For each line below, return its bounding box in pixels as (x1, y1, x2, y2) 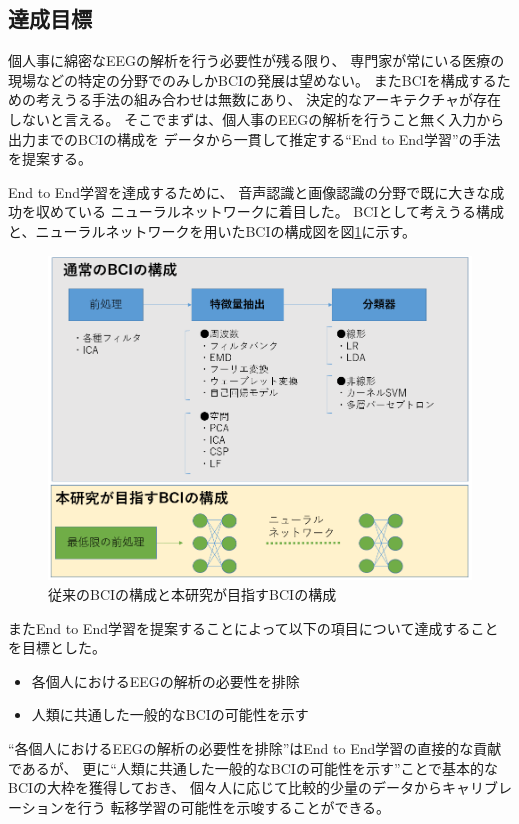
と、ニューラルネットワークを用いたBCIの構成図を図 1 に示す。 (8, 220, 417, 241)
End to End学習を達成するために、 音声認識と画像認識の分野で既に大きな (8, 181, 491, 202)
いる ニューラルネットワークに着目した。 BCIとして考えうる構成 (77, 201, 504, 222)
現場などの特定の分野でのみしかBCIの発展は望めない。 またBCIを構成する (8, 69, 497, 90)
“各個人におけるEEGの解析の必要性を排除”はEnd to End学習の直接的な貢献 (8, 737, 502, 758)
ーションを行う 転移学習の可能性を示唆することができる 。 (8, 796, 391, 817)
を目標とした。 (8, 637, 106, 658)
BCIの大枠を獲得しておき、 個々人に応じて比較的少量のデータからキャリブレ (8, 777, 512, 798)
